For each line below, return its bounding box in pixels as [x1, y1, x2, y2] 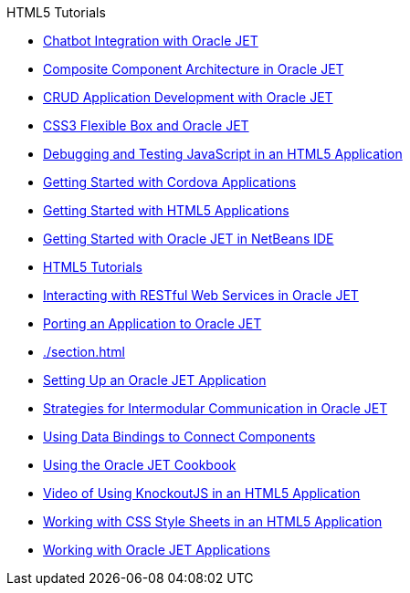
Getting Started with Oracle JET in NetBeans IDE [43, 231, 334, 246]
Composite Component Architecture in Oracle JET [43, 61, 344, 77]
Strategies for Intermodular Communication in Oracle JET [43, 401, 388, 416]
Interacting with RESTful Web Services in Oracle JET [43, 287, 359, 303]
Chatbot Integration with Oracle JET [43, 33, 258, 48]
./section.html [43, 344, 125, 359]
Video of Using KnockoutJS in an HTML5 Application [43, 485, 361, 501]
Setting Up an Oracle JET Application [43, 372, 267, 388]
